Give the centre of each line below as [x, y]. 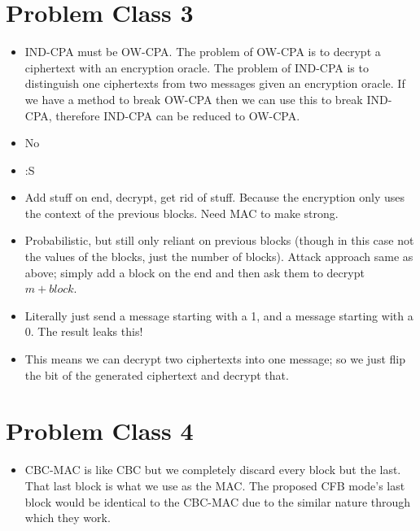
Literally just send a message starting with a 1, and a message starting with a [219, 315]
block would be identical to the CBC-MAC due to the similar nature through [218, 501]
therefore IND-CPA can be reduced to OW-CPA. [178, 115]
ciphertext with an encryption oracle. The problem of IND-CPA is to [197, 67]
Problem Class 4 [100, 431]
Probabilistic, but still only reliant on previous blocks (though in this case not [219, 240]
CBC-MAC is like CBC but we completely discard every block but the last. [213, 470]
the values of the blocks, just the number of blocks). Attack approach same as [219, 257]
